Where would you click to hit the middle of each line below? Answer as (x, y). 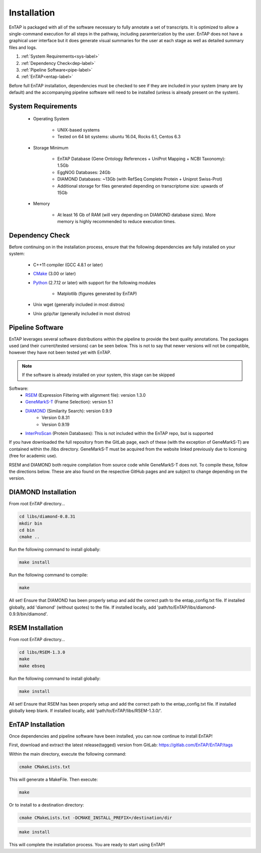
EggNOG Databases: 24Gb (84, 172)
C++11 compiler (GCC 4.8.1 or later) (68, 265)
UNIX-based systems (79, 130)
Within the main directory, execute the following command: (68, 754)
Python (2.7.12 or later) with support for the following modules (94, 282)
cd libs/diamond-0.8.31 (47, 517)
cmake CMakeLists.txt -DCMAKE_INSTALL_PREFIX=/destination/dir (96, 818)
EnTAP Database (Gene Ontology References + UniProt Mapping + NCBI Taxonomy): (141, 159)
